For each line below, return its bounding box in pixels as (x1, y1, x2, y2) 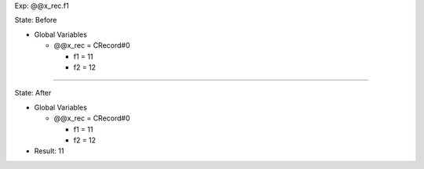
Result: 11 (34, 146, 64, 156)
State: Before (14, 16, 57, 25)
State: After (14, 88, 52, 98)
